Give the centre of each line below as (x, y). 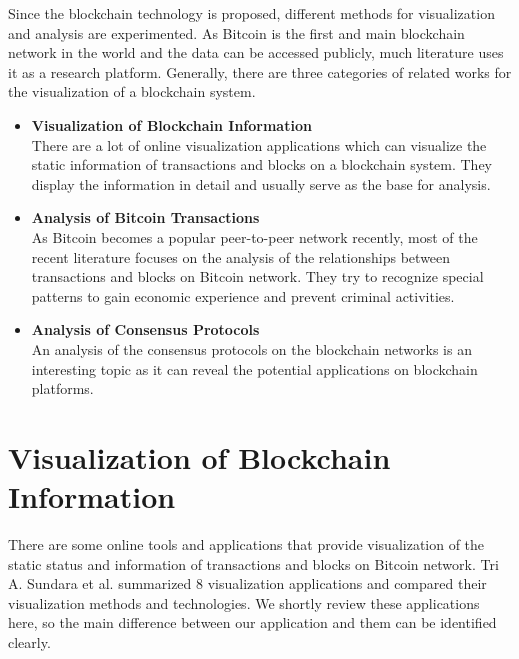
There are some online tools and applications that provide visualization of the (246, 544)
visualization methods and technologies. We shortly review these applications (244, 602)
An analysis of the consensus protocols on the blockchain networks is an (251, 348)
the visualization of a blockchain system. (132, 91)
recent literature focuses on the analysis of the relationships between (241, 256)
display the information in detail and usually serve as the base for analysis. (261, 183)
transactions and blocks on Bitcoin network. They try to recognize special (257, 276)
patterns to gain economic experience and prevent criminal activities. (243, 295)
